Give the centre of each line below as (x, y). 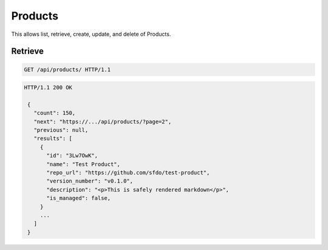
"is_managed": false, (79, 198)
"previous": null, (61, 130)
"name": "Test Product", (84, 164)
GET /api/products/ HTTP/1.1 (67, 69)
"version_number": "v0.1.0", (90, 181)
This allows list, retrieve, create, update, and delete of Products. (91, 34)
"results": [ (53, 139)
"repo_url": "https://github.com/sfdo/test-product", (128, 173)
